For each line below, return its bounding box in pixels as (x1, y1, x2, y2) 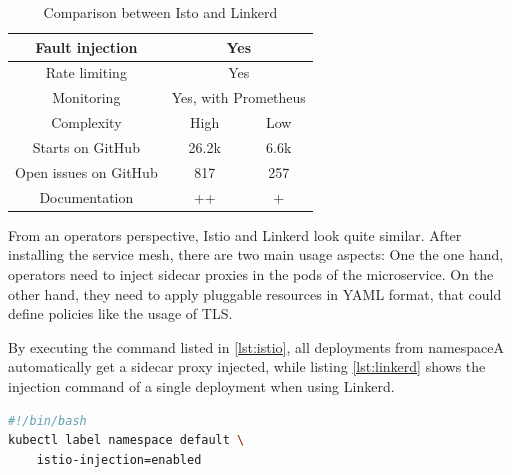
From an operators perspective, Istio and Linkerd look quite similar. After (8, 224, 462, 245)
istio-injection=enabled (36, 452, 202, 467)
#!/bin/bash (8, 413, 87, 428)
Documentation (39, 186, 134, 207)
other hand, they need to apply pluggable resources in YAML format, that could (8, 283, 502, 304)
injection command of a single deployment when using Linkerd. (8, 375, 395, 396)
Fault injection (35, 36, 138, 57)
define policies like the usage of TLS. (8, 303, 233, 324)
